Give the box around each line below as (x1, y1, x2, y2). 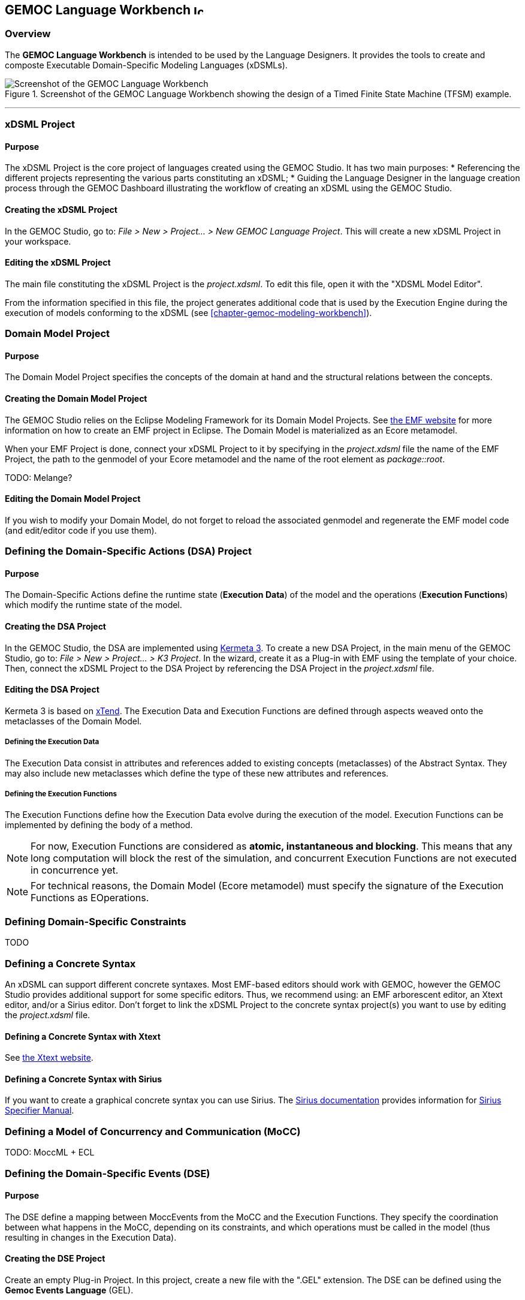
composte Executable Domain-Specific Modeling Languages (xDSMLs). (5, 59, 288, 70)
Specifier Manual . (5, 1105, 74, 1116)
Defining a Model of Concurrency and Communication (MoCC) (5, 1125, 301, 1137)
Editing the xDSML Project (5, 257, 111, 268)
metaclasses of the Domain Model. (5, 715, 142, 726)
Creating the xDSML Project (5, 204, 117, 215)
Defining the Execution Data (5, 738, 99, 747)
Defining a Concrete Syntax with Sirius (5, 1073, 162, 1084)
